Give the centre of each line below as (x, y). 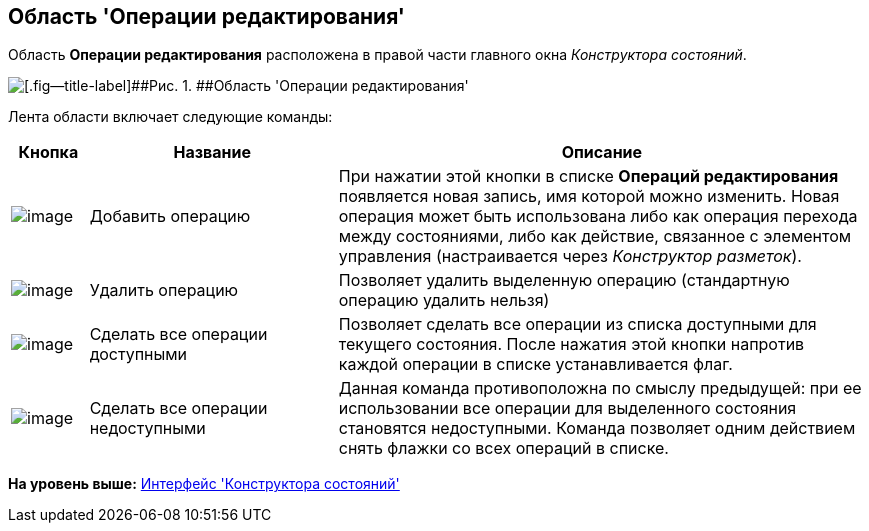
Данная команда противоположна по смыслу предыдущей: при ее (600, 388)
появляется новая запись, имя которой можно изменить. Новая (589, 196)
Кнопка (48, 152)
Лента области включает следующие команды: (170, 117)
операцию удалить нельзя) (444, 300)
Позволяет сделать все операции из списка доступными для (577, 324)
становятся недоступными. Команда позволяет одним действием (597, 428)
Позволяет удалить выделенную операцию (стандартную (564, 280)
